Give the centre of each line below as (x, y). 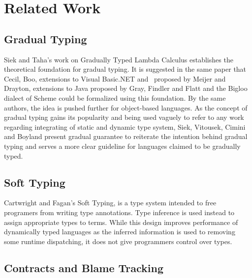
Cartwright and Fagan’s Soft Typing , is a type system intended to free (110, 203)
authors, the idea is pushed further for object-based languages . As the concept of (126, 107)
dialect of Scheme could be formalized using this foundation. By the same (115, 97)
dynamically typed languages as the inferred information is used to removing (120, 232)
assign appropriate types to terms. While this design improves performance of (121, 222)
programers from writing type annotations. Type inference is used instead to (119, 212)
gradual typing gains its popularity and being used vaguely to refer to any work (124, 117)
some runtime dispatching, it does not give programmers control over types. (118, 241)
